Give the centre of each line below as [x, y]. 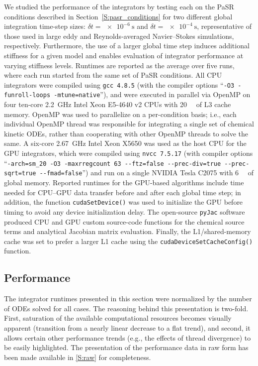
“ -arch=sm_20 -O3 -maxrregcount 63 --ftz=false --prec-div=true [113, 163]
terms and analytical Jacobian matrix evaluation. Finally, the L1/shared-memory [128, 231]
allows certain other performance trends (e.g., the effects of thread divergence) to [128, 337]
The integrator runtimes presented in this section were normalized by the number [128, 299]
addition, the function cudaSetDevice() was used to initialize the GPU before [124, 202]
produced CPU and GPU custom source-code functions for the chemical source [124, 221]
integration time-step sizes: [45, 26]
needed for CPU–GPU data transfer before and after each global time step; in [123, 192]
